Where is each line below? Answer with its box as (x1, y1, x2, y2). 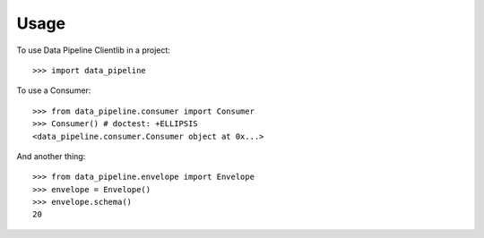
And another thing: (16, 150, 86, 161)
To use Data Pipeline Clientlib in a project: (16, 45, 170, 55)
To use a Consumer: (16, 85, 91, 96)
